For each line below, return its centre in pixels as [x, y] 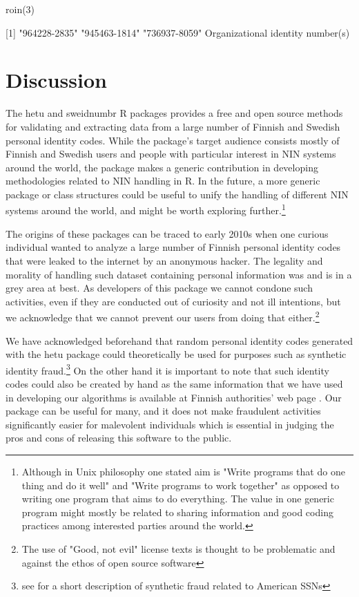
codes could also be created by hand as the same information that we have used [174, 383]
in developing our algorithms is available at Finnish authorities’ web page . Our [174, 397]
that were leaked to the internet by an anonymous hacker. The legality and [164, 260]
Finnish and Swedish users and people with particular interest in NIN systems [171, 154]
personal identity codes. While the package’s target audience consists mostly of [173, 140]
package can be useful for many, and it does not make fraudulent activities [163, 411]
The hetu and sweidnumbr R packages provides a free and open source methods [174, 113]
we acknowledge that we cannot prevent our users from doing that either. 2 [163, 316]
